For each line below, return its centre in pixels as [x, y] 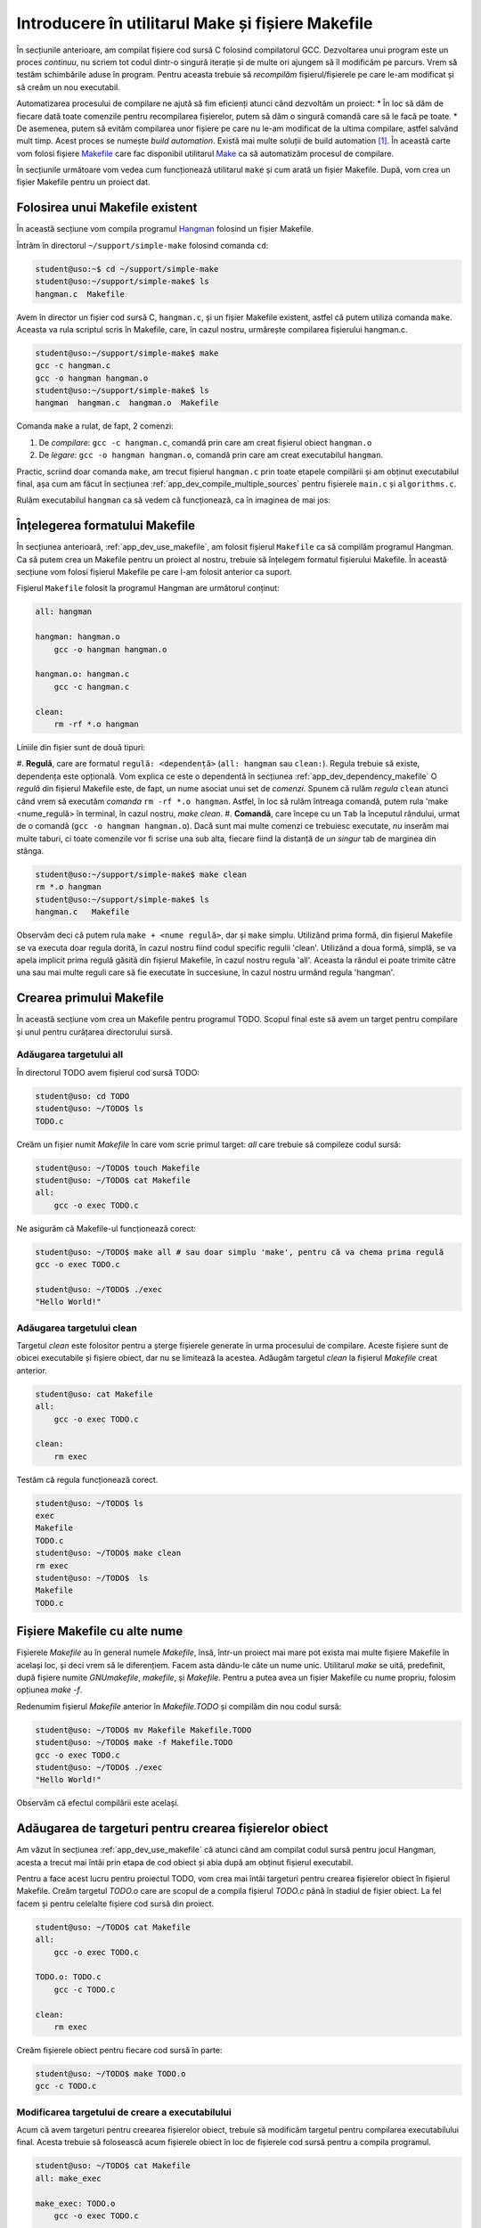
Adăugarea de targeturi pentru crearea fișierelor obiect [172, 1828]
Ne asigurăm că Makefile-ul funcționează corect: [106, 1228]
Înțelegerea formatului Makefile [106, 526]
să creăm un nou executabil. [68, 87]
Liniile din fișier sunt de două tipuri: [81, 747]
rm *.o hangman [68, 887]
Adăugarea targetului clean [77, 1328]
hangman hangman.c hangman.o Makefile [127, 403]
